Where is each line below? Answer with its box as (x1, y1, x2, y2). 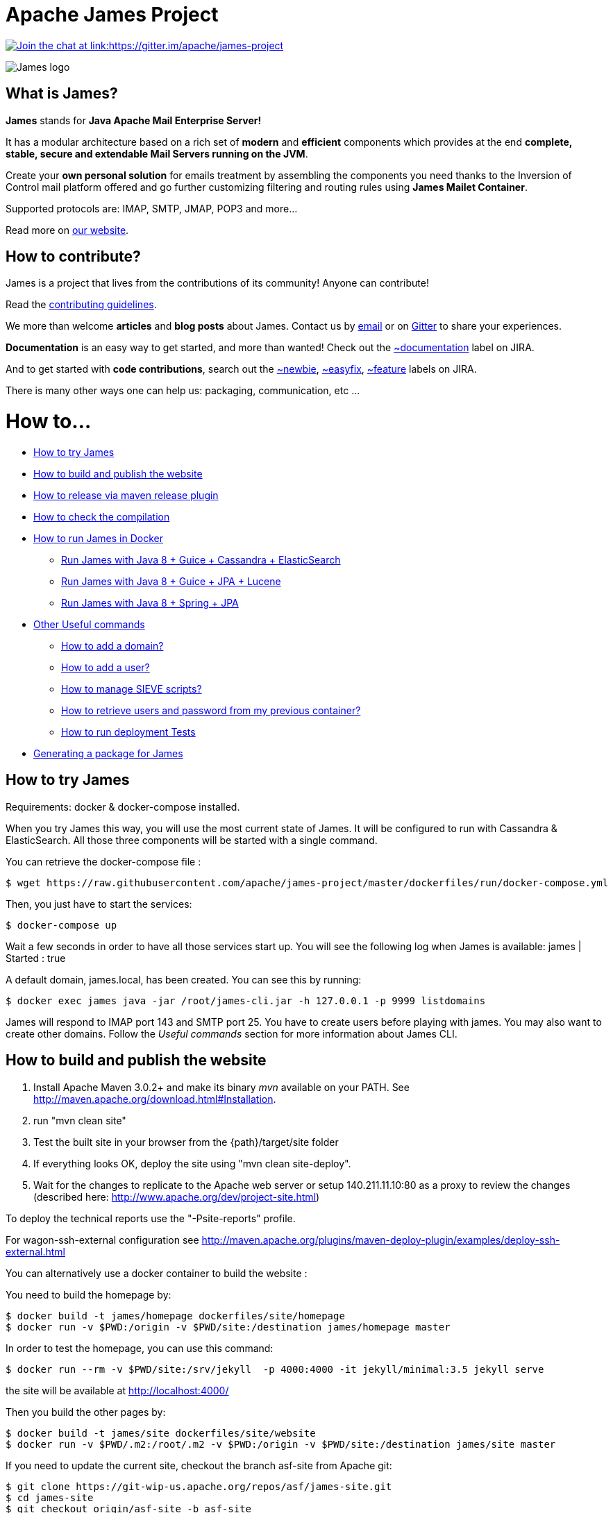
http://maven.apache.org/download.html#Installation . (33, 1092, 276, 1105)
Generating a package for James (33, 747, 183, 759)
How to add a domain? (61, 639, 164, 652)
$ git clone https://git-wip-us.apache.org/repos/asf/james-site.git (6, 1480, 392, 1492)
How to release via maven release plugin (33, 489, 219, 501)
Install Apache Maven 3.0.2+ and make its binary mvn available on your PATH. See (33, 1081, 410, 1093)
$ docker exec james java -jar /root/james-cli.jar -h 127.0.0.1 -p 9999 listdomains (6, 995, 486, 1006)
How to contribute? (6, 248, 141, 266)
